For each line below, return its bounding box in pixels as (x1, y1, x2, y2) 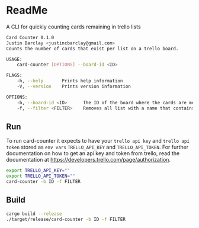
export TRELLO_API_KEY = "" (6, 168, 70, 174)
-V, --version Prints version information (17, 84, 131, 89)
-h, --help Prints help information (17, 78, 123, 84)
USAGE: (6, 56, 23, 62)
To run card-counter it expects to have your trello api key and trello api (6, 137, 190, 144)
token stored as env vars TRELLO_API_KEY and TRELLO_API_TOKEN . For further (6, 143, 188, 151)
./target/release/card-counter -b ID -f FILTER (6, 216, 126, 222)
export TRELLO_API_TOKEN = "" (6, 173, 76, 179)
